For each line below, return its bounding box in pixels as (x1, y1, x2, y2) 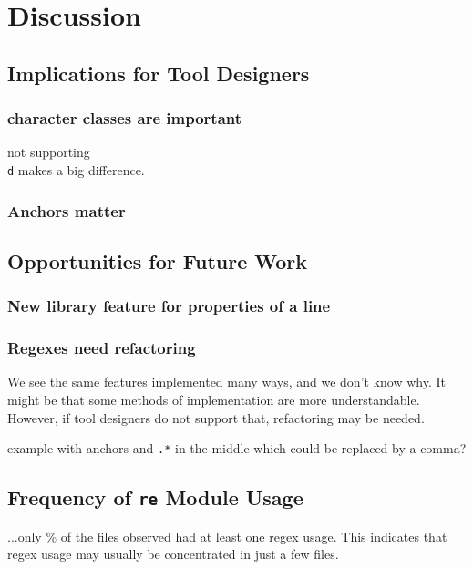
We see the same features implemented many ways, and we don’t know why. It (7, 372, 446, 391)
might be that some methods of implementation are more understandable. (7, 389, 420, 409)
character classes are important (7, 107, 242, 129)
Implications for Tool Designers (7, 58, 310, 87)
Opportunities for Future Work (7, 246, 307, 274)
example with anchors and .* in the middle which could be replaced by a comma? (7, 439, 467, 458)
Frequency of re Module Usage (7, 483, 303, 512)
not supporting (7, 142, 90, 161)
